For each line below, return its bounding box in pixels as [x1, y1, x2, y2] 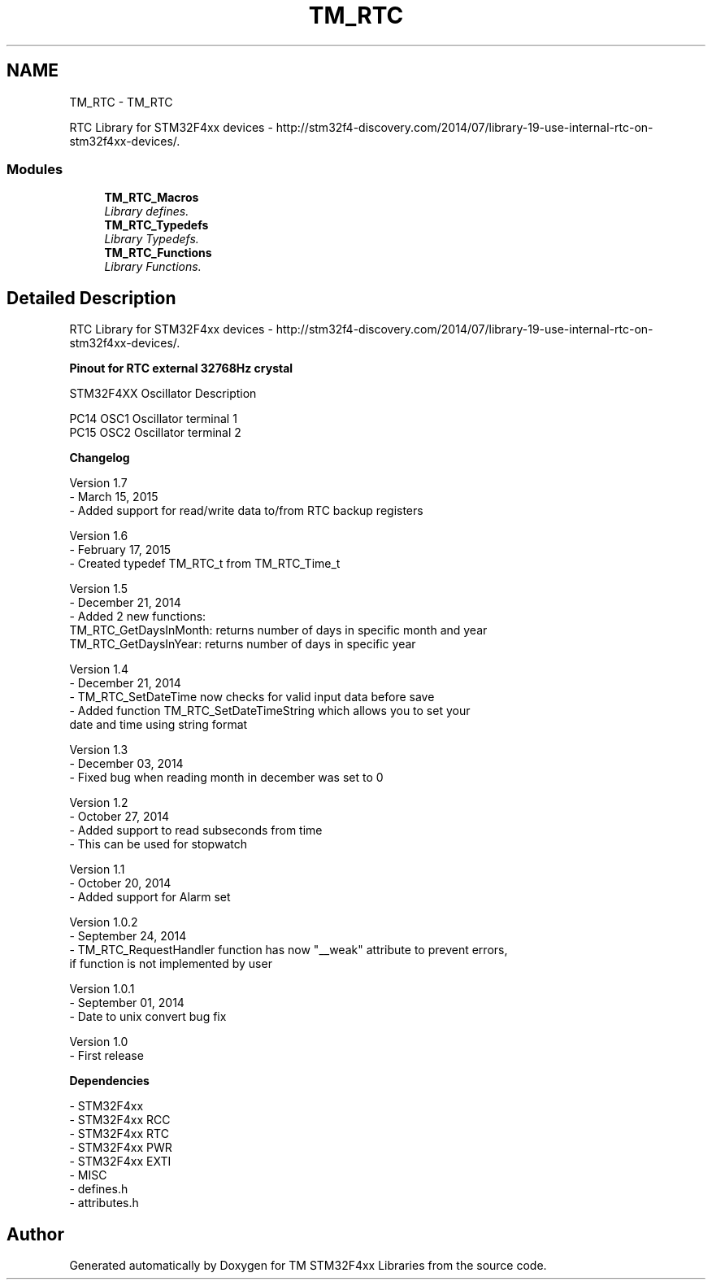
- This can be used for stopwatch [69, 837, 247, 852]
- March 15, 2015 [69, 490, 158, 504]
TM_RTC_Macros [104, 190, 199, 205]
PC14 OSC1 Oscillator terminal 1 [69, 412, 237, 426]
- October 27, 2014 [69, 809, 170, 824]
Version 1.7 [69, 476, 128, 490]
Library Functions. [104, 259, 202, 274]
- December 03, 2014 [69, 756, 184, 771]
